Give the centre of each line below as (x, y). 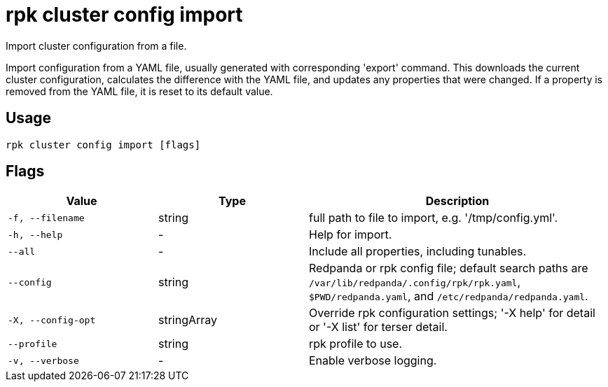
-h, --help (35, 234)
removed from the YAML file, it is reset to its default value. (139, 91)
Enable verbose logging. (373, 361)
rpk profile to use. (356, 344)
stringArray (188, 320)
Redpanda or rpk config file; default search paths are (449, 268)
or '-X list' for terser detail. (378, 327)
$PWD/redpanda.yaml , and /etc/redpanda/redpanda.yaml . (449, 296)
